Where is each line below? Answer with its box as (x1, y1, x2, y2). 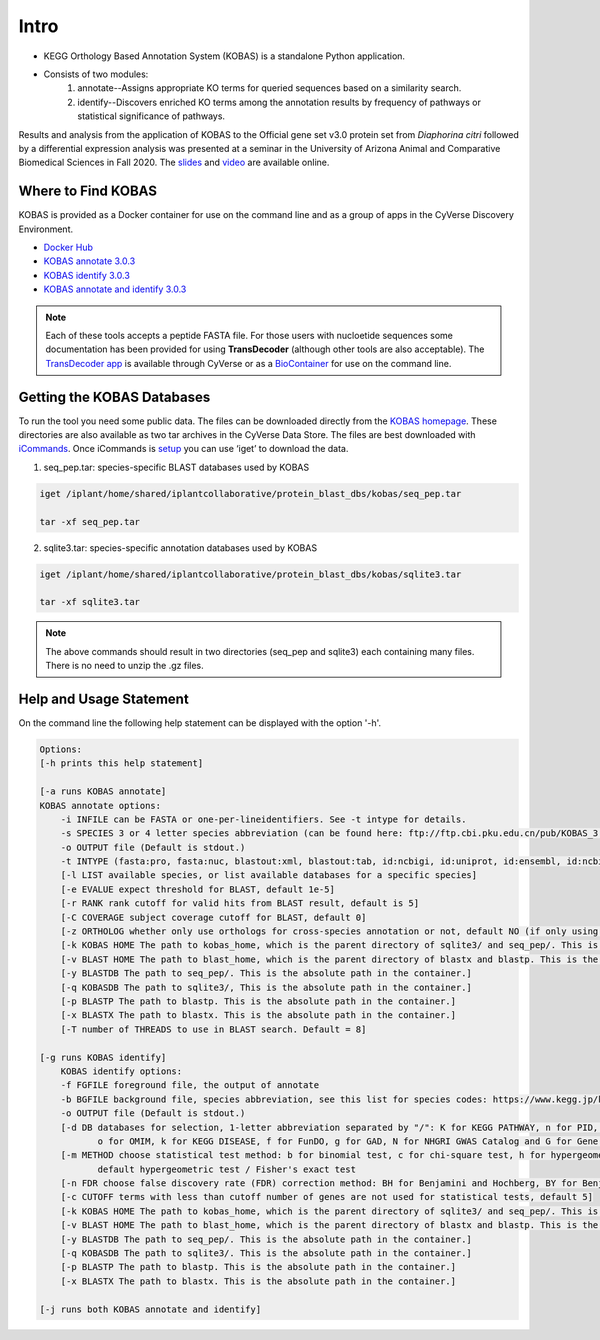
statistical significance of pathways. (77, 110, 225, 122)
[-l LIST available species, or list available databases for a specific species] (60, 870, 478, 881)
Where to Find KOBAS (18, 183, 157, 200)
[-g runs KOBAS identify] (39, 1051, 167, 1063)
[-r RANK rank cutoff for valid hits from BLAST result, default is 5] (60, 898, 420, 909)
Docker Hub (43, 241, 94, 253)
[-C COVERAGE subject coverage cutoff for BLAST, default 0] (60, 911, 367, 923)
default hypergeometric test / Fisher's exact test (97, 1163, 357, 1175)
